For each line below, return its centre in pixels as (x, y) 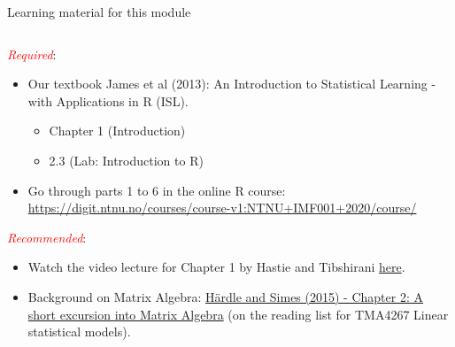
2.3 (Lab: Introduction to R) (126, 160)
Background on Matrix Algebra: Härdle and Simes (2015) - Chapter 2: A (225, 296)
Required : (32, 54)
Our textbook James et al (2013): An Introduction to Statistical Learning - (232, 84)
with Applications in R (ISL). (108, 100)
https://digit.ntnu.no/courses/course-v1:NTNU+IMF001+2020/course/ (222, 208)
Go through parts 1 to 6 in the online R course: (157, 190)
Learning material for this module (99, 12)
